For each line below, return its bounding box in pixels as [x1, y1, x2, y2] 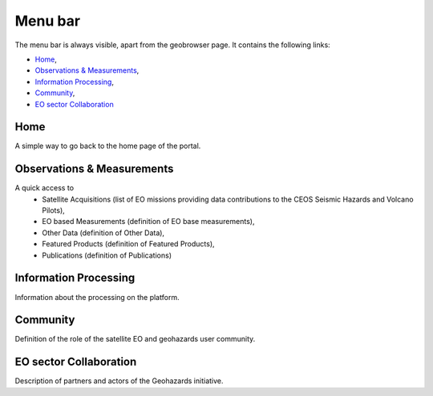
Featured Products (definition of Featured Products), [42, 239, 216, 249]
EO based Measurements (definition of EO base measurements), [42, 217, 255, 226]
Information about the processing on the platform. [14, 292, 180, 302]
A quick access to [14, 183, 75, 193]
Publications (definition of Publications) [42, 250, 172, 260]
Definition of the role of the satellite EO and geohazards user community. [14, 334, 256, 344]
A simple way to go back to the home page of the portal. [14, 141, 201, 151]
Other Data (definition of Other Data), [42, 228, 164, 238]
